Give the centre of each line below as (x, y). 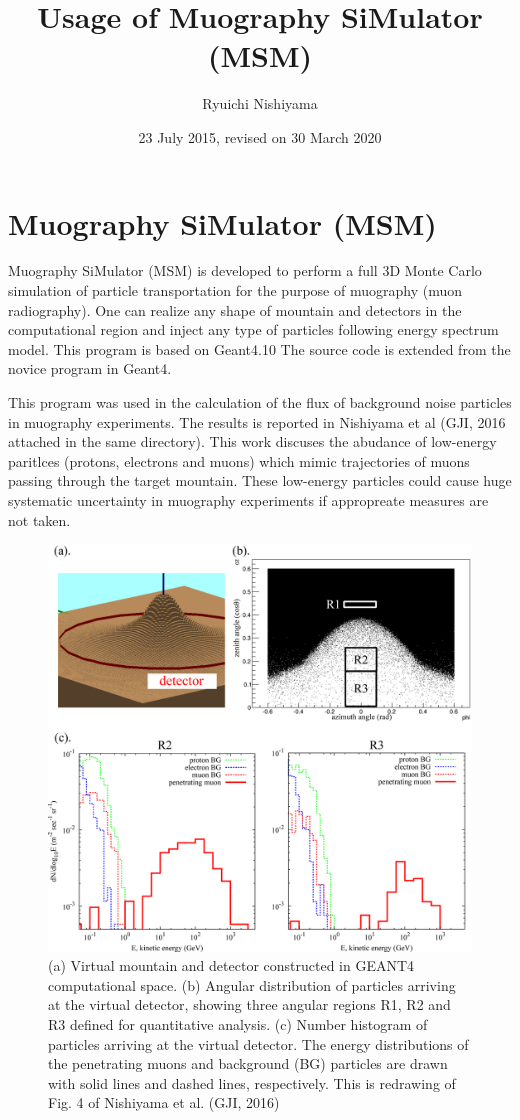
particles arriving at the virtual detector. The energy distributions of (258, 1043)
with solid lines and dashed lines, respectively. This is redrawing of (252, 1082)
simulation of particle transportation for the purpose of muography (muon (235, 290)
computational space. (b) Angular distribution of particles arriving (252, 984)
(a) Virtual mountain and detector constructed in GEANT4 (231, 965)
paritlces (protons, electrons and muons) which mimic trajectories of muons (239, 460)
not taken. (39, 519)
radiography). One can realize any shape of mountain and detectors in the (235, 309)
